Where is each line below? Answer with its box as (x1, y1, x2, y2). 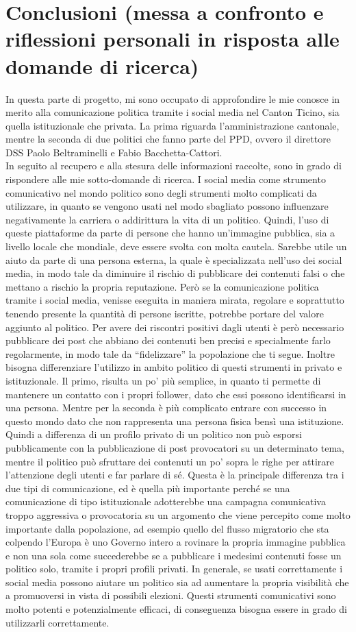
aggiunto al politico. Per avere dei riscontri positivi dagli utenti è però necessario (5, 319, 344, 334)
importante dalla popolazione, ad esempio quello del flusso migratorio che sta (5, 521, 329, 535)
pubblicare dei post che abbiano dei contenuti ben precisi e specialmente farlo (5, 333, 331, 348)
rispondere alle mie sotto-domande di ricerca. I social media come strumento (5, 172, 326, 186)
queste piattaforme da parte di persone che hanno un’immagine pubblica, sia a (5, 226, 335, 240)
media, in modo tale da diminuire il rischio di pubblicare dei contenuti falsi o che (5, 266, 345, 280)
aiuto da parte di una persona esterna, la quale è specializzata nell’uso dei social (5, 252, 342, 267)
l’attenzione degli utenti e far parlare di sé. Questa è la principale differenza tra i (5, 467, 344, 482)
